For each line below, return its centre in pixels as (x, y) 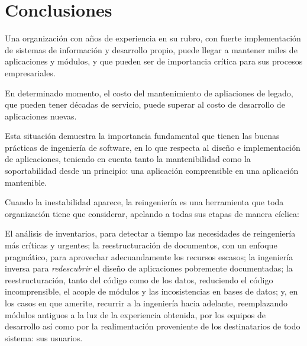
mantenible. (26, 182)
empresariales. (30, 72)
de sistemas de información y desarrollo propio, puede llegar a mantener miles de (151, 49)
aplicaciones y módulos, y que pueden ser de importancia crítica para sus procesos (154, 61)
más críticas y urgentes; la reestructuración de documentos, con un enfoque (141, 245)
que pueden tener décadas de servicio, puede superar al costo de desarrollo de (145, 104)
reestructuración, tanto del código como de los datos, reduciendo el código (139, 279)
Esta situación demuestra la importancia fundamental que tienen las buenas (142, 136)
